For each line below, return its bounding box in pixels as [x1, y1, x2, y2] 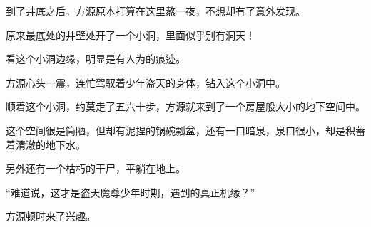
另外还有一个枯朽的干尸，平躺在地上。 [6, 161, 185, 176]
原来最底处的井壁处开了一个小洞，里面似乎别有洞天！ [6, 27, 255, 42]
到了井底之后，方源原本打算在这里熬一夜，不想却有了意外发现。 [6, 4, 305, 18]
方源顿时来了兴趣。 [6, 208, 96, 223]
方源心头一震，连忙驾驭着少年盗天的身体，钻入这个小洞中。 [6, 75, 285, 90]
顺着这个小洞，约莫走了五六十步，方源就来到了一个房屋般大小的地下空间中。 [6, 99, 365, 114]
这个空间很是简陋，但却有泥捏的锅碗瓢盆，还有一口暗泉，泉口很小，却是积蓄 [6, 122, 365, 137]
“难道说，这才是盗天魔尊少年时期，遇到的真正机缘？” [6, 184, 255, 199]
